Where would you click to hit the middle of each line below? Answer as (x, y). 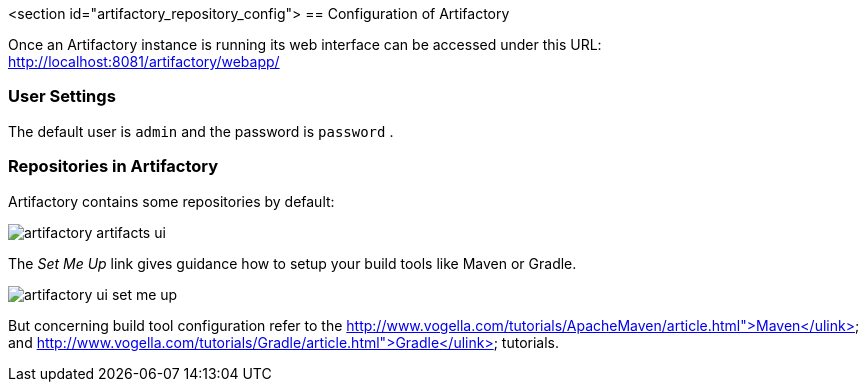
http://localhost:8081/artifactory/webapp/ (144, 61)
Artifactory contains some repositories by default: (171, 201)
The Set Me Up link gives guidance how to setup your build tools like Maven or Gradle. (292, 263)
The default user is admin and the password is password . (201, 131)
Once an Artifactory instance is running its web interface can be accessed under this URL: (305, 44)
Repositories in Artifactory (113, 166)
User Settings (62, 96)
